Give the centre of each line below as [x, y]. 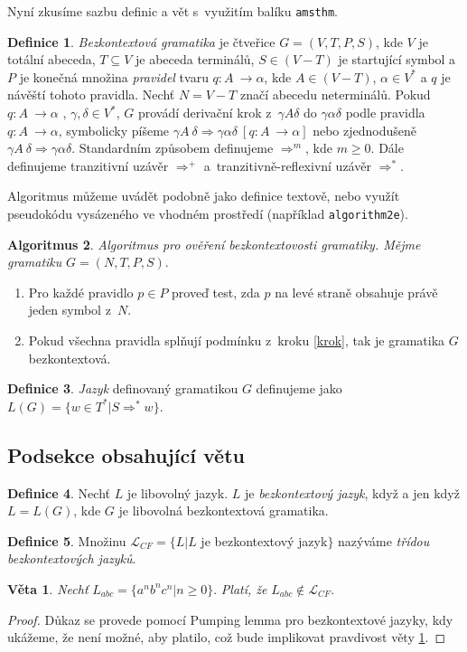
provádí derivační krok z [205, 113]
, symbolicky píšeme [114, 130]
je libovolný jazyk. [177, 492]
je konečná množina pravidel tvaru [114, 76]
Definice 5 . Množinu [67, 540]
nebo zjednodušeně [364, 130]
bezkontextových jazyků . [72, 558]
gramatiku [35, 262]
